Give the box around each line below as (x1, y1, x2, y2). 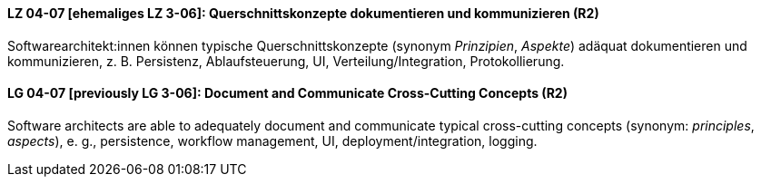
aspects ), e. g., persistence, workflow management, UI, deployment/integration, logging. (7, 132, 538, 149)
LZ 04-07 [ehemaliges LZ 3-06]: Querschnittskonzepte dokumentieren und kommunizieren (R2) (7, 5, 599, 21)
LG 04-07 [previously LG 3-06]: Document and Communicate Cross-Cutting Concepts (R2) (7, 85, 568, 102)
